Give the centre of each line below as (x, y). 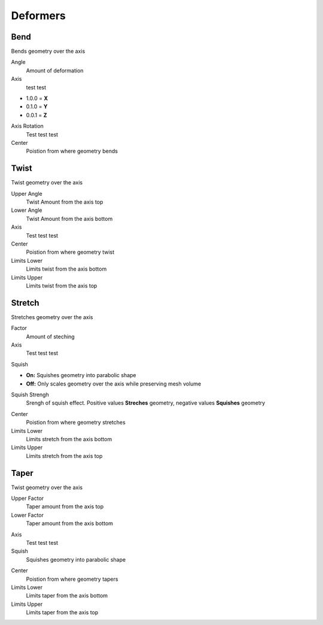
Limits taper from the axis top (62, 612)
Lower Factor (28, 515)
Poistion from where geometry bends (72, 151)
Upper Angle (27, 193)
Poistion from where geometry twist (70, 252)
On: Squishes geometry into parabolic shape (81, 375)
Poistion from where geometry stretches (76, 423)
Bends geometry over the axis (48, 51)
